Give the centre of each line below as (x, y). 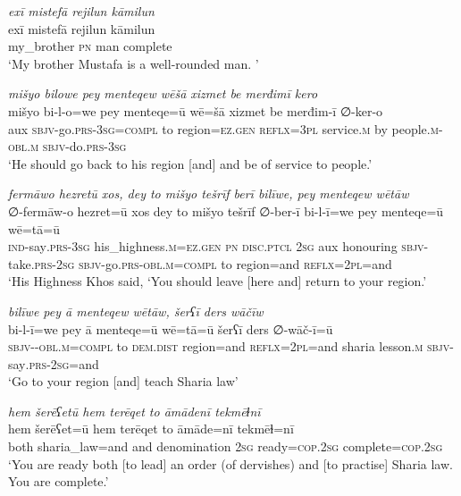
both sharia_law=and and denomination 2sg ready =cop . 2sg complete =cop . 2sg (226, 446)
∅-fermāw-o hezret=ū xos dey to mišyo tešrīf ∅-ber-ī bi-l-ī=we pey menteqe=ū (226, 210)
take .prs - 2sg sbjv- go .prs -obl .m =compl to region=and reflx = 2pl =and (200, 263)
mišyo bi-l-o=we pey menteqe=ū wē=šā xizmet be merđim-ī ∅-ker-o (196, 110)
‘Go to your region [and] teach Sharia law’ (123, 381)
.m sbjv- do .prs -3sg (77, 146)
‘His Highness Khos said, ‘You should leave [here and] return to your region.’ (218, 281)
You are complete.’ (59, 481)
